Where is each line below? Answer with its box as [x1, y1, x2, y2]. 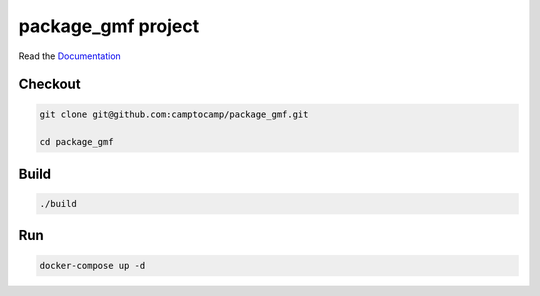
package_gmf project [18, 15, 200, 37]
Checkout [18, 76, 81, 93]
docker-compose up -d [39, 260, 146, 271]
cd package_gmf [39, 136, 114, 148]
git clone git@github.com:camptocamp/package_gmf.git [39, 108, 309, 120]
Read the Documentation [18, 50, 122, 62]
